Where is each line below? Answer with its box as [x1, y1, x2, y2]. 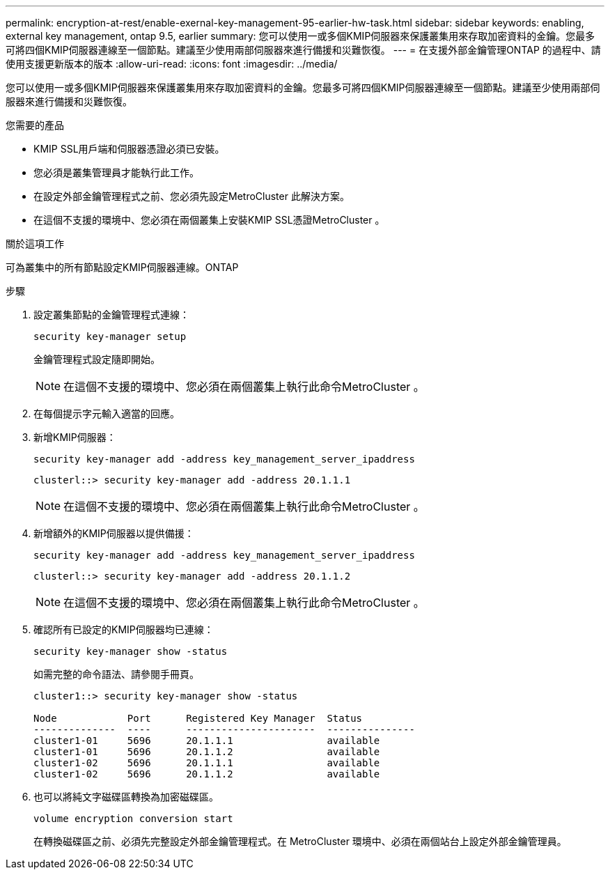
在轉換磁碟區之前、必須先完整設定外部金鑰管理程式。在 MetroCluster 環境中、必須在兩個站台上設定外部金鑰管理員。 [33, 835, 567, 847]
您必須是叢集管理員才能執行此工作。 [33, 167, 199, 178]
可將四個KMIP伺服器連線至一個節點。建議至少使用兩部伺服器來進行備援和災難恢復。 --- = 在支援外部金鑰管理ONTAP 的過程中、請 [6, 44, 601, 56]
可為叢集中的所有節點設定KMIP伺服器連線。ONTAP [6, 261, 239, 273]
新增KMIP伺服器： [33, 431, 116, 443]
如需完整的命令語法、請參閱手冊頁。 [33, 668, 199, 680]
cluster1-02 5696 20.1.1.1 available [33, 757, 380, 768]
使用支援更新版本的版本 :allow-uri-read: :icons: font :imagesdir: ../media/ [6, 58, 338, 70]
